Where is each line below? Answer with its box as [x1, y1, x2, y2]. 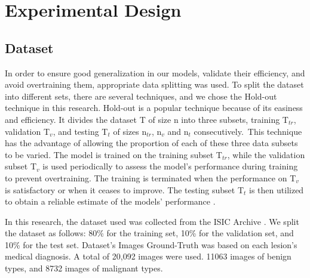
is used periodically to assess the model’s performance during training [42, 160, 298, 172]
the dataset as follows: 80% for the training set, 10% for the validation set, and [5, 227, 294, 239]
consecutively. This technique [194, 125, 302, 137]
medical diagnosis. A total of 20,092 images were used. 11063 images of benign [5, 250, 291, 262]
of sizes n [113, 125, 147, 137]
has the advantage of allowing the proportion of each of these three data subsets [5, 137, 298, 149]
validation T [5, 125, 50, 137]
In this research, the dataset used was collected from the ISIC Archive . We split [5, 215, 299, 227]
